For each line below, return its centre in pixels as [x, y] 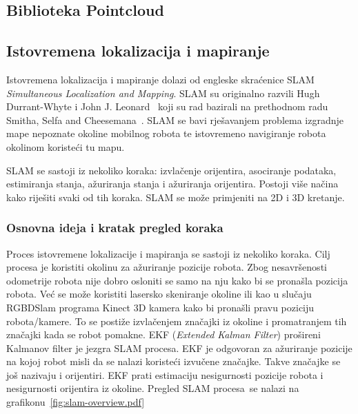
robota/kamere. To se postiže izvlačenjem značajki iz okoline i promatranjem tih [177, 321]
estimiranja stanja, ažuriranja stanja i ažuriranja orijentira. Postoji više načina [172, 184]
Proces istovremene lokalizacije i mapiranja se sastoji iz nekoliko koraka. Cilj [168, 253]
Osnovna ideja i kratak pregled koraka [115, 228]
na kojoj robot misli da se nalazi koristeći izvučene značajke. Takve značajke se [173, 361]
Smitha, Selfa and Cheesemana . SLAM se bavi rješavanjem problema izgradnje [175, 120]
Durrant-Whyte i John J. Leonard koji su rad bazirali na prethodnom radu [167, 106]
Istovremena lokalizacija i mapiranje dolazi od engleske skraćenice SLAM [160, 79]
